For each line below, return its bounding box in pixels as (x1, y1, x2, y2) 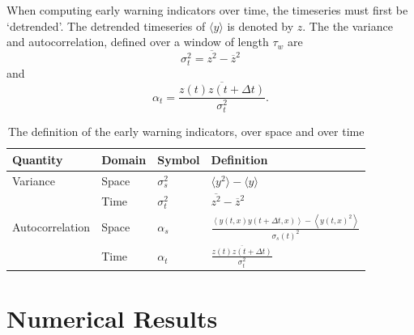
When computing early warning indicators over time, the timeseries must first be (6, 2, 408, 18)
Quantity (12, 151, 63, 167)
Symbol (157, 151, 200, 167)
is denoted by (227, 17, 294, 34)
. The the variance (302, 17, 393, 34)
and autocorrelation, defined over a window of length (6, 33, 269, 50)
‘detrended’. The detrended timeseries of (6, 17, 206, 34)
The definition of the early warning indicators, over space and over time (8, 123, 365, 140)
